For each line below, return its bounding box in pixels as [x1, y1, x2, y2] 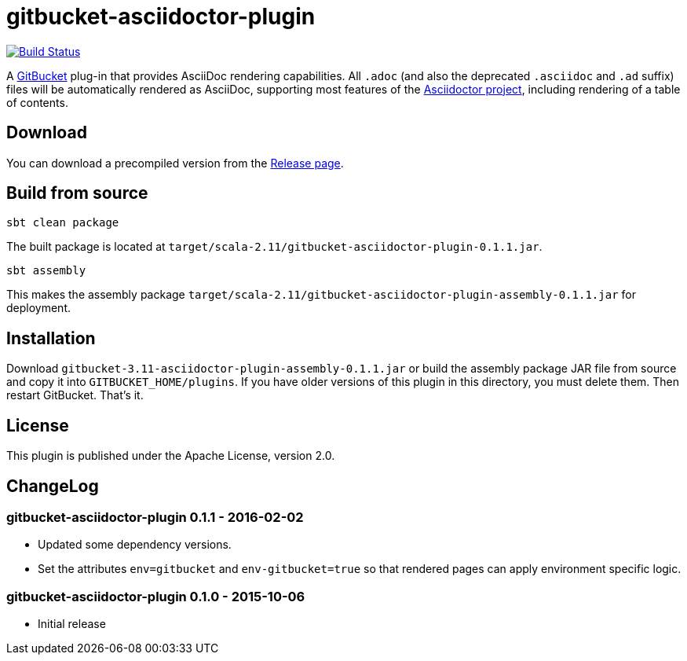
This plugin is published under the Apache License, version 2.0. [6, 449, 335, 463]
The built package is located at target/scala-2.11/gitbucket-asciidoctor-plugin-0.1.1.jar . [6, 240, 543, 254]
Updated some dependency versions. [38, 538, 232, 552]
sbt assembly [6, 264, 86, 277]
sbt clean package [6, 216, 119, 230]
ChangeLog [6, 476, 99, 496]
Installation [6, 328, 96, 348]
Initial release [38, 617, 106, 631]
